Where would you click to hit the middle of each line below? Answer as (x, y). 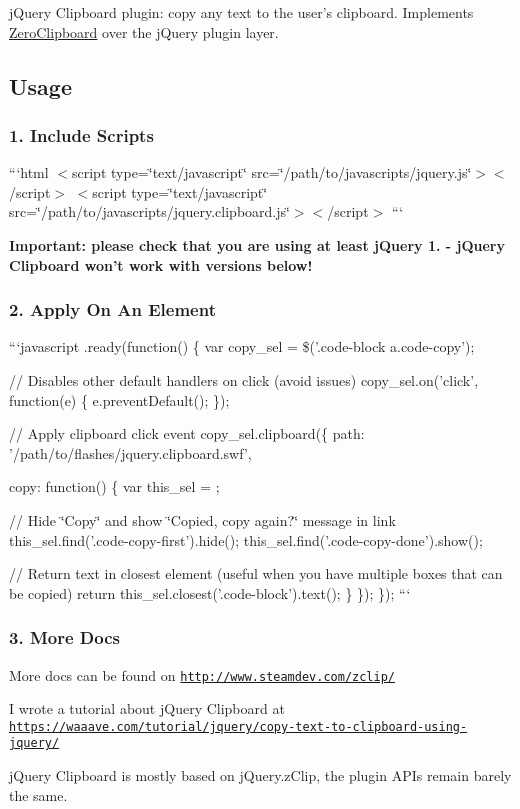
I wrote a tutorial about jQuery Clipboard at (147, 708)
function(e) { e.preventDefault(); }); (119, 399)
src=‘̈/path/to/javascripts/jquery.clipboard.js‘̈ (149, 211)
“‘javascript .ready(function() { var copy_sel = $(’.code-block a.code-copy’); (242, 346)
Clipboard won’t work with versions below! (161, 264)
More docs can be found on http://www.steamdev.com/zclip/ (202, 674)
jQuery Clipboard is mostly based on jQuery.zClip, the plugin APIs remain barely (260, 775)
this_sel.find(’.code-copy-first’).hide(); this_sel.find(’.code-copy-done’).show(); (246, 539)
